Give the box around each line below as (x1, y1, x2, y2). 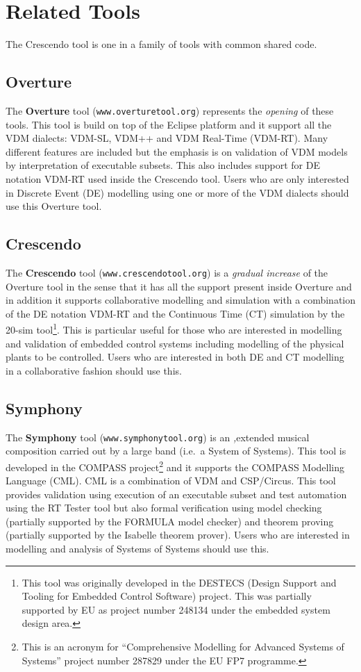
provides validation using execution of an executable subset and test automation (6, 486, 347, 501)
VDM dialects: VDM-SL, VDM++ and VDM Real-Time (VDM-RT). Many (6, 131, 328, 145)
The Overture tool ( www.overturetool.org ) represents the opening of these (6, 103, 334, 117)
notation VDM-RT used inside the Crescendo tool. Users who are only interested (6, 171, 349, 186)
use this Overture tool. (6, 199, 102, 213)
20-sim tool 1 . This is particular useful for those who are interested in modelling (6, 320, 342, 337)
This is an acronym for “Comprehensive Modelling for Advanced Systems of (22, 639, 344, 654)
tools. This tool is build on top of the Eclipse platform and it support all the (6, 117, 332, 131)
